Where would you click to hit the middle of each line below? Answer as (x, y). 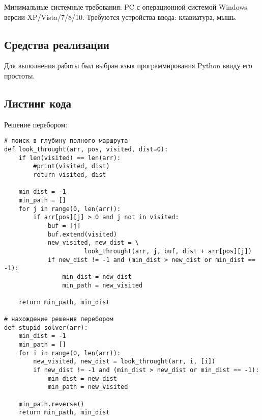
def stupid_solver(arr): (46, 327)
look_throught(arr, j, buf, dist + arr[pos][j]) (168, 251)
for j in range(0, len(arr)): (70, 209)
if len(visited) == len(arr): (70, 158)
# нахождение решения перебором (59, 319)
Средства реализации (57, 44)
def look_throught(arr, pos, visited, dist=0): (86, 150)
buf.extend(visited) (82, 234)
